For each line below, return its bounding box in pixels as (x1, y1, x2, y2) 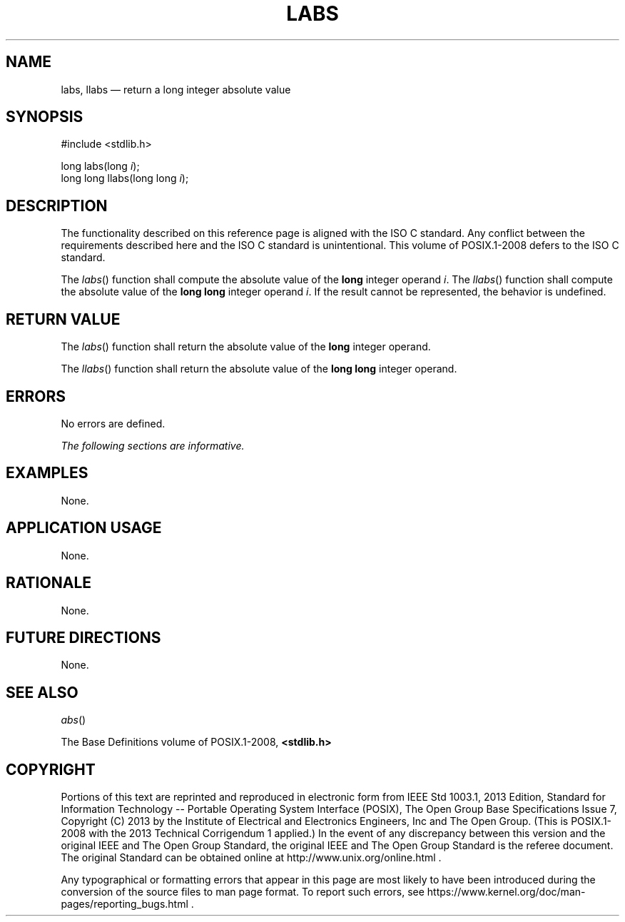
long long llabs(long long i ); (61, 172, 189, 185)
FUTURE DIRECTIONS (6, 628, 161, 647)
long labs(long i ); (61, 160, 140, 173)
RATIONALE (6, 574, 92, 592)
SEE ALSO (6, 683, 78, 701)
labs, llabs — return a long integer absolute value (61, 83, 291, 96)
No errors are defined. (61, 417, 166, 430)
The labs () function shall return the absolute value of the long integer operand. (61, 340, 431, 353)
